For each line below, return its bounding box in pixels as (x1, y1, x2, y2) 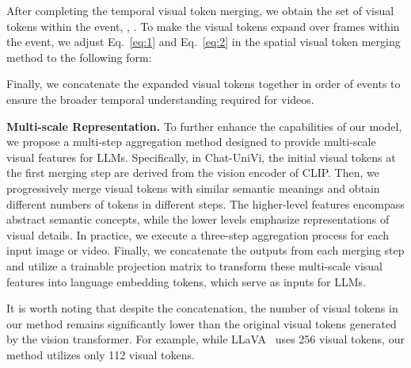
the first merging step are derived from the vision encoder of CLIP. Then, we (6, 164, 380, 181)
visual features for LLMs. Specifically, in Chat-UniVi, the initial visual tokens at (6, 148, 396, 165)
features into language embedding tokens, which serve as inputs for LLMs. (6, 273, 367, 289)
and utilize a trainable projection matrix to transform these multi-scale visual (6, 257, 382, 274)
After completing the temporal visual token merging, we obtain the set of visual (6, 2, 394, 18)
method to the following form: (6, 48, 152, 65)
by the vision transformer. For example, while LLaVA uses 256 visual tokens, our (6, 331, 405, 347)
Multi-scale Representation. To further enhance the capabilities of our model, (6, 117, 402, 134)
